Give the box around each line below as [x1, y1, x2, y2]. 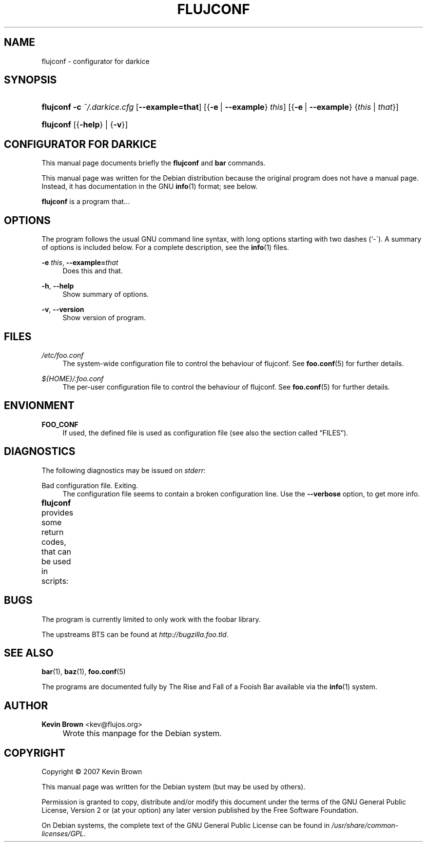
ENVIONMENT [4, 399, 75, 412]
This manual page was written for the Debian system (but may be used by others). [41, 783, 306, 791]
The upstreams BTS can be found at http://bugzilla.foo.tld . [41, 630, 229, 639]
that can [41, 546, 72, 557]
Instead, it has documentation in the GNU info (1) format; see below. [41, 182, 258, 191]
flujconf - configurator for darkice [41, 57, 150, 65]
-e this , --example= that [41, 258, 118, 267]
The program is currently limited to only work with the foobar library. [41, 615, 261, 623]
